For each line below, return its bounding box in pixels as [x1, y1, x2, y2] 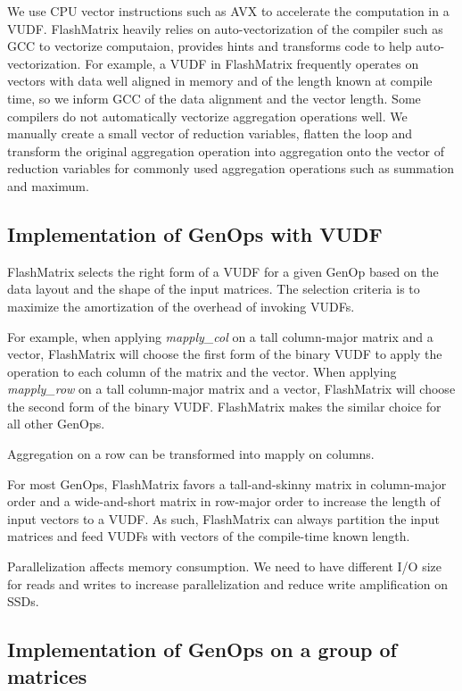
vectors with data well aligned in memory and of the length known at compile [7, 71, 433, 90]
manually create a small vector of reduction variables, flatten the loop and [7, 124, 413, 143]
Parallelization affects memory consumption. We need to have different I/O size [7, 557, 441, 576]
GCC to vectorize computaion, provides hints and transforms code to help [7, 37, 412, 55]
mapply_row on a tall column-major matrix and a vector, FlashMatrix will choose [7, 379, 456, 398]
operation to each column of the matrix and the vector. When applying [7, 362, 397, 380]
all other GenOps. [7, 414, 105, 433]
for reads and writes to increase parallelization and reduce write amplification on [7, 574, 449, 593]
